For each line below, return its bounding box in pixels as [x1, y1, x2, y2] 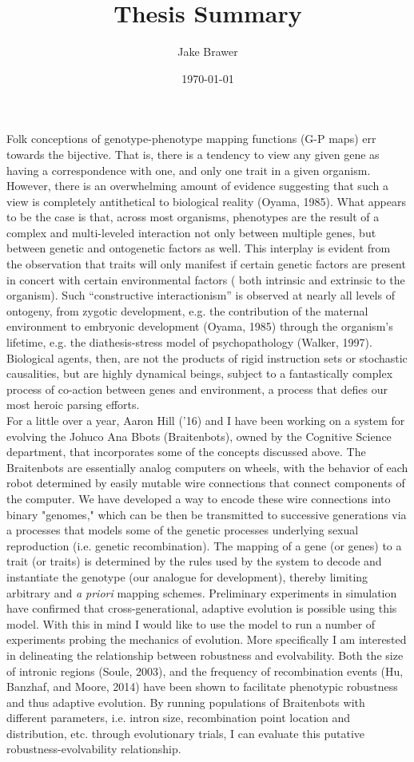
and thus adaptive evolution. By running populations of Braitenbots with [6, 693, 365, 710]
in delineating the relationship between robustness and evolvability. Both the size [6, 646, 404, 663]
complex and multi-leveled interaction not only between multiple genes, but [6, 224, 376, 240]
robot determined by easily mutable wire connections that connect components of [6, 474, 405, 491]
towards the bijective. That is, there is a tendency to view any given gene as [6, 145, 380, 162]
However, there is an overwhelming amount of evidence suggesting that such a [6, 177, 388, 194]
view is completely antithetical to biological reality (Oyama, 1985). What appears [6, 192, 406, 209]
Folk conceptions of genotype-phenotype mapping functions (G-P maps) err [6, 130, 376, 147]
